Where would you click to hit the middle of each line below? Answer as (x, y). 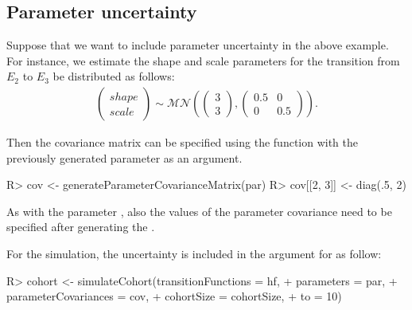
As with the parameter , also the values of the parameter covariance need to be (199, 211)
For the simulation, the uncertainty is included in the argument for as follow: (194, 253)
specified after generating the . (81, 227)
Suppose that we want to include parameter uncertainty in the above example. (198, 45)
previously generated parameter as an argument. (124, 157)
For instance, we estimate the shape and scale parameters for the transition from (203, 60)
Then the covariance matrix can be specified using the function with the (183, 142)
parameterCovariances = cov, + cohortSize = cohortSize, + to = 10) (174, 296)
